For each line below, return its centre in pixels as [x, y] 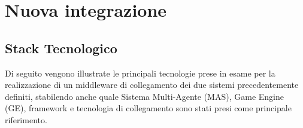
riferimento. [26, 119]
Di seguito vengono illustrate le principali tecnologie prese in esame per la [140, 73]
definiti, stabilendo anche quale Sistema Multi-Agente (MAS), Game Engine [144, 96]
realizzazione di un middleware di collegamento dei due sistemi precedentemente [152, 85]
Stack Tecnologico [61, 48]
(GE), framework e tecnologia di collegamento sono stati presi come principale [148, 108]
